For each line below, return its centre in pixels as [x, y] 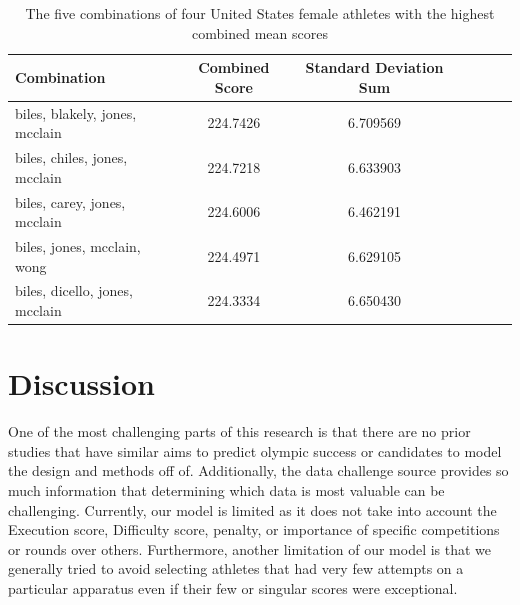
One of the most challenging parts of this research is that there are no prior [239, 431]
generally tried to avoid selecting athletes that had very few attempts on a [236, 568]
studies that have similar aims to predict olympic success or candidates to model [255, 450]
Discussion [81, 383]
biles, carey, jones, [70, 201]
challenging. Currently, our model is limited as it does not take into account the [252, 509]
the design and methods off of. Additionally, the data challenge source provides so [258, 470]
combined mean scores [260, 32]
